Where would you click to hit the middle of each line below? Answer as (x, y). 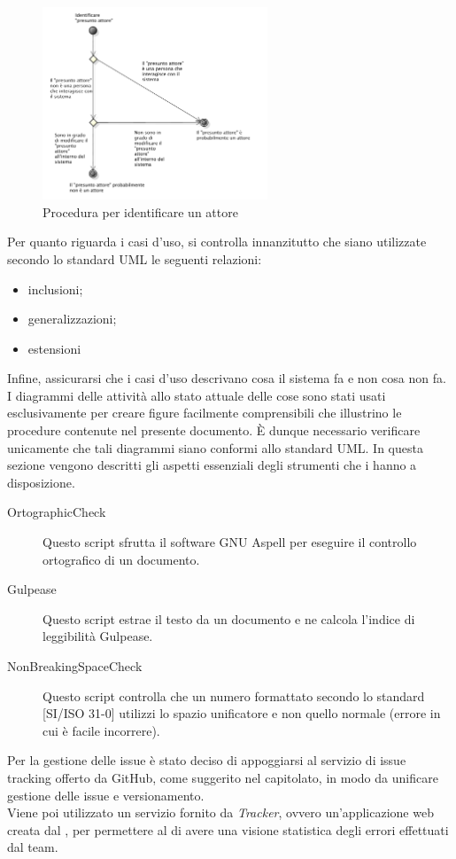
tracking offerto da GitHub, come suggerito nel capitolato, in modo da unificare (223, 777)
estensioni (54, 348)
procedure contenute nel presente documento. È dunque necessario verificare (214, 430)
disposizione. (41, 482)
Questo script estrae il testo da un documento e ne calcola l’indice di (229, 618)
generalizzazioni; (72, 319)
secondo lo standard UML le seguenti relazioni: (135, 258)
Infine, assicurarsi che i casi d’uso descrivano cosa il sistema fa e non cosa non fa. (227, 378)
